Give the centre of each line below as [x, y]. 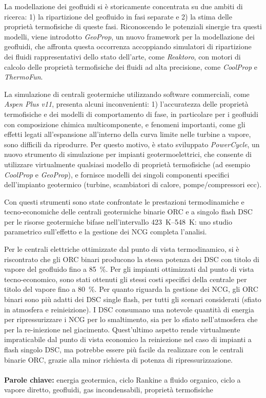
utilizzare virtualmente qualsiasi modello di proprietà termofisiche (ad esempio [127, 164]
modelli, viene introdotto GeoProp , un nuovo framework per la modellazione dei [129, 36]
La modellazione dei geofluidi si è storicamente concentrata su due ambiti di [124, 6]
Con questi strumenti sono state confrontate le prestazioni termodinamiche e [124, 201]
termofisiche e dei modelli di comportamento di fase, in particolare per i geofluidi [131, 114]
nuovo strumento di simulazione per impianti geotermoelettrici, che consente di [128, 154]
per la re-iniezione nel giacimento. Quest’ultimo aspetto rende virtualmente [122, 329]
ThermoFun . [24, 77]
